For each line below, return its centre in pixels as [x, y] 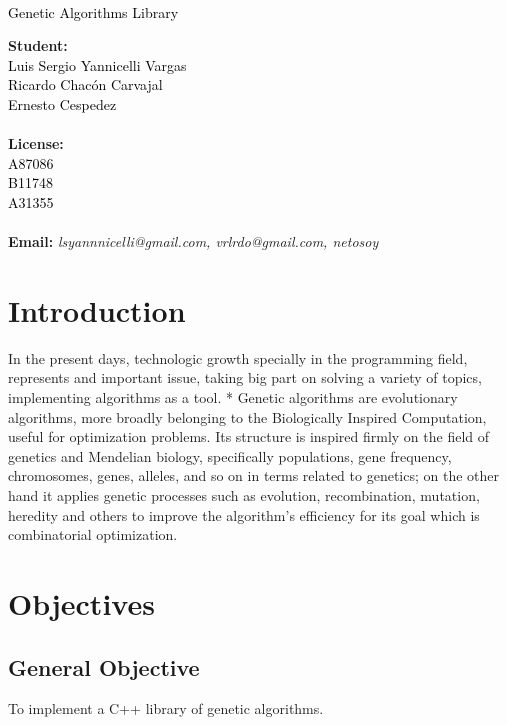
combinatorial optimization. [93, 534]
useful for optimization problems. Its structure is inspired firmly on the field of [249, 436]
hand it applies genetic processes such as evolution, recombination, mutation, [244, 495]
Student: [38, 45]
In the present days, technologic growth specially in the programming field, [238, 357]
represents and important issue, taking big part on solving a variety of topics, [245, 377]
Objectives [81, 602]
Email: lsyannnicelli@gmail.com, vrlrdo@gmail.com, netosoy [193, 241]
